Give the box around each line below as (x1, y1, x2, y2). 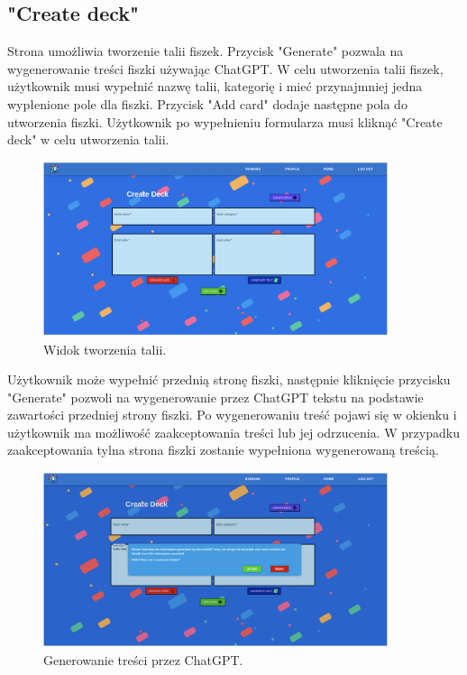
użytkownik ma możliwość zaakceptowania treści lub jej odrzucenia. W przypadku (7, 422, 460, 441)
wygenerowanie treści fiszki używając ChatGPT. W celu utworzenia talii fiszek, (7, 59, 444, 78)
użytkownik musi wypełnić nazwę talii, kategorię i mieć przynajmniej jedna (7, 77, 423, 96)
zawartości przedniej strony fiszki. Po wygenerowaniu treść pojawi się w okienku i (7, 405, 457, 424)
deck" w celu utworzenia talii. (7, 130, 169, 149)
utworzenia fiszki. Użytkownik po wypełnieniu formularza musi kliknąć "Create (7, 112, 443, 131)
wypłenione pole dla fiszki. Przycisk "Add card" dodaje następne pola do (7, 94, 407, 113)
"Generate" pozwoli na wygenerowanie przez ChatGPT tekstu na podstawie (7, 387, 424, 406)
